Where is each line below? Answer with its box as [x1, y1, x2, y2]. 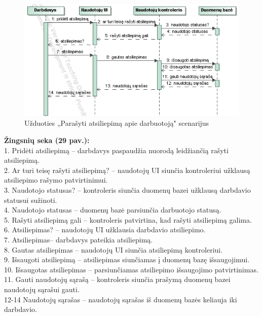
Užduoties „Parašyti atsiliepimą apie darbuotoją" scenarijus [24, 118, 209, 128]
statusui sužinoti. [4, 194, 57, 205]
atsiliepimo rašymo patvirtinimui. [4, 174, 108, 185]
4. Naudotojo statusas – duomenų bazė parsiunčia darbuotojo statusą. [4, 204, 221, 215]
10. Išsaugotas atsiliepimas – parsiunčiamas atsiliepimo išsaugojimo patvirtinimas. [4, 264, 258, 274]
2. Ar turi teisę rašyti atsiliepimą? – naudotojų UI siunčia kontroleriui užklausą [4, 164, 250, 175]
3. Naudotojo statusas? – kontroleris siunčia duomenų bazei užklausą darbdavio [4, 184, 251, 195]
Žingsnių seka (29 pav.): [4, 135, 90, 145]
